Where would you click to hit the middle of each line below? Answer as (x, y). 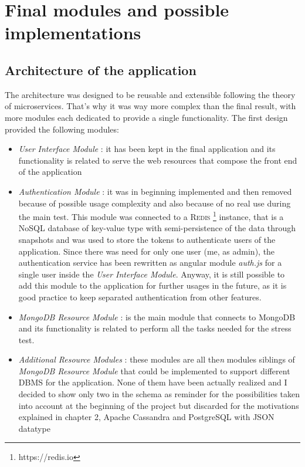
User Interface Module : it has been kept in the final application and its (147, 149)
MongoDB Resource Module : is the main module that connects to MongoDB (157, 317)
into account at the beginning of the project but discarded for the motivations (159, 405)
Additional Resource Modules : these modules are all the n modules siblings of (157, 359)
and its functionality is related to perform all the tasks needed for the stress (155, 328)
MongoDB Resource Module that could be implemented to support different (154, 370)
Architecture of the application (101, 70)
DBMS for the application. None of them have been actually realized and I (153, 382)
